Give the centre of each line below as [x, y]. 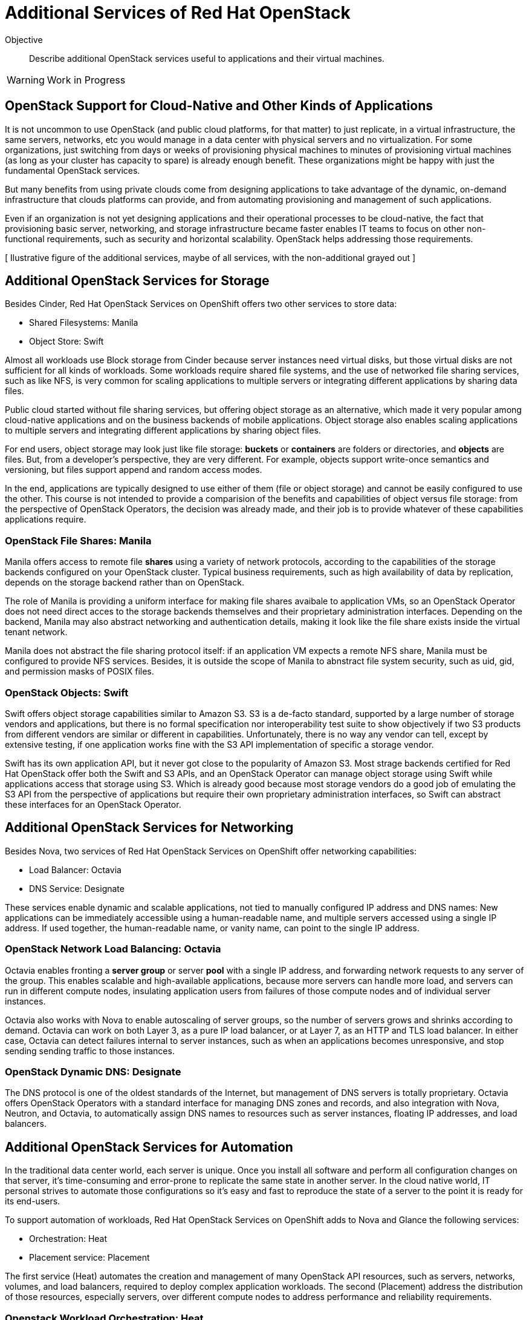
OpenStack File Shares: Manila [78, 540]
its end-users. [33, 1201]
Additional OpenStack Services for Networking [149, 828]
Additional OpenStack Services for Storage [137, 281]
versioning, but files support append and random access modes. [134, 470]
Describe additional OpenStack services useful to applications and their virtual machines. [207, 58]
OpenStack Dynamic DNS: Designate [93, 1071]
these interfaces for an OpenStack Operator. [93, 804]
